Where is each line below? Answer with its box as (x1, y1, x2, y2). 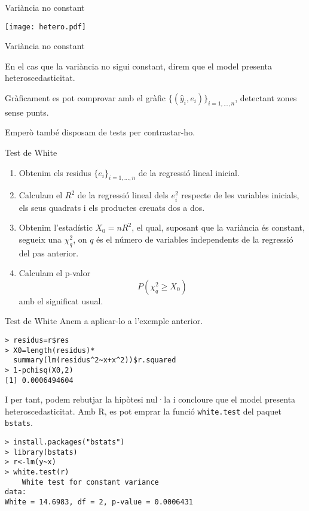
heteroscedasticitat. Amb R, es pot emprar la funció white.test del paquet (5, 404, 282, 417)
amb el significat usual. (19, 294, 103, 307)
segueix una (19, 232, 62, 245)
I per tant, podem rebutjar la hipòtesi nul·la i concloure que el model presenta (5, 393, 296, 406)
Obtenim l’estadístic (19, 221, 93, 234)
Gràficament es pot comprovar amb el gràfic (5, 92, 166, 104)
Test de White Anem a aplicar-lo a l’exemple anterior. (5, 315, 203, 327)
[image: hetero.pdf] (5, 22, 87, 31)
